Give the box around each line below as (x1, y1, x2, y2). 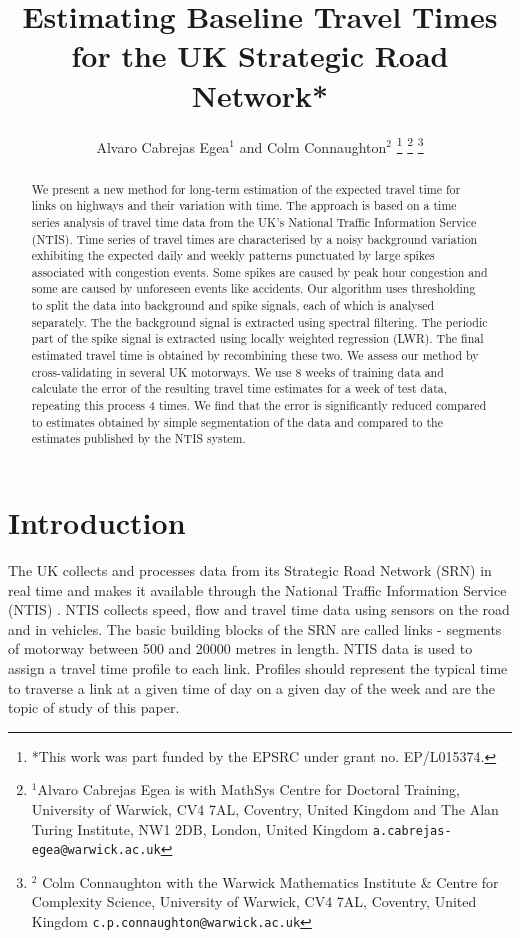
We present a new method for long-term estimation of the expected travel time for (31, 180, 461, 197)
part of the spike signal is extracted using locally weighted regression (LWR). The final (31, 330, 484, 347)
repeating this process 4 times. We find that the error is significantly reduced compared (31, 397, 487, 414)
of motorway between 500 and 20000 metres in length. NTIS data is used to (8, 638, 473, 659)
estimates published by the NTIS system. (31, 430, 246, 447)
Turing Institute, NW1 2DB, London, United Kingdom (31, 818, 369, 839)
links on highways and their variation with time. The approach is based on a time (31, 197, 457, 214)
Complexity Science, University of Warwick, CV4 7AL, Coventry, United (31, 891, 477, 912)
